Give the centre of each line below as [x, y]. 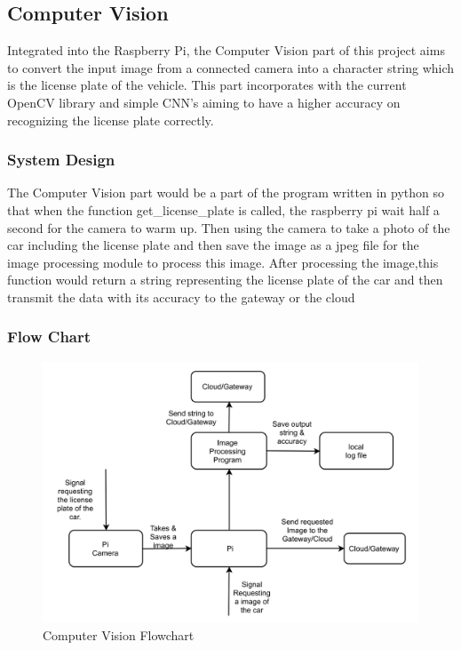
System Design [61, 160]
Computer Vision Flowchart [119, 634]
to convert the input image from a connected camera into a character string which [231, 67]
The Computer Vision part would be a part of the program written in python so [226, 193]
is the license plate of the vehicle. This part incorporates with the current [207, 85]
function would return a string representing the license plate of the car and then [225, 280]
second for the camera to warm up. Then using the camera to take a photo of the [229, 227]
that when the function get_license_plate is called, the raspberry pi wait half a [223, 209]
